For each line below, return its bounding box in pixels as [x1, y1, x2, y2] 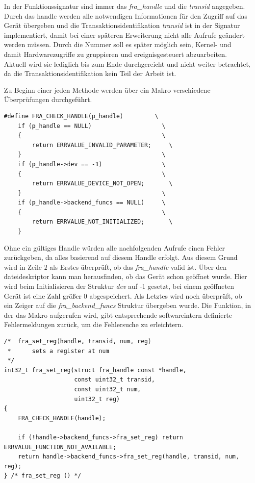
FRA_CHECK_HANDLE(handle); [18, 414, 106, 422]
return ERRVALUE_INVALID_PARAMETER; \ [32, 141, 173, 149]
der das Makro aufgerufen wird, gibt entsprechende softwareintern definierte [4, 309, 232, 320]
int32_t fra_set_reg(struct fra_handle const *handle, [4, 366, 187, 374]
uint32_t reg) [74, 395, 120, 403]
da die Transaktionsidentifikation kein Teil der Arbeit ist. [4, 68, 176, 78]
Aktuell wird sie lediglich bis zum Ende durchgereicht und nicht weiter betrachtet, [4, 58, 251, 69]
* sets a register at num [7, 347, 109, 355]
